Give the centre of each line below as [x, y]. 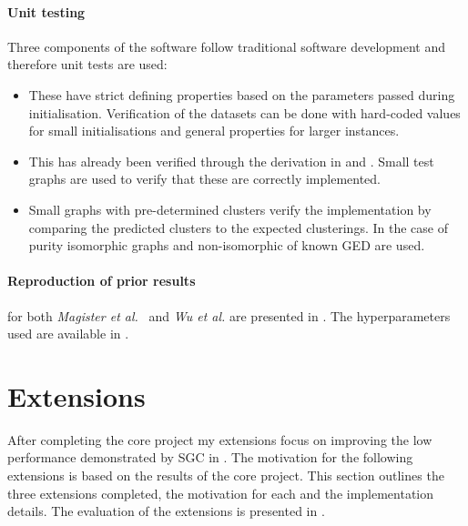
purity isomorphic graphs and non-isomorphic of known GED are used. [227, 245]
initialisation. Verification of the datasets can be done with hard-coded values [244, 112]
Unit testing [46, 11]
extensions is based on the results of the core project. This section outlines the [226, 475]
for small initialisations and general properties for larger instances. [214, 131]
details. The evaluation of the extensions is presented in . [166, 511]
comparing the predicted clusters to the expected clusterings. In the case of [238, 227]
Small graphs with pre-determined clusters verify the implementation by [230, 209]
